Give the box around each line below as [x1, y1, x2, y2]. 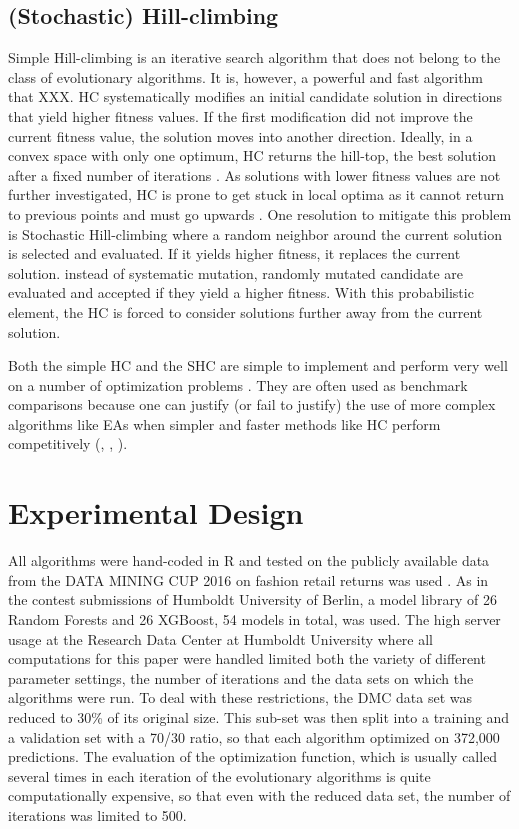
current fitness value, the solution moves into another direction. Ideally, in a [8, 125, 473, 146]
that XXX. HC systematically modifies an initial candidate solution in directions [8, 86, 502, 107]
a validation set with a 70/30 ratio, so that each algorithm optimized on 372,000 [8, 726, 500, 747]
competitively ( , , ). [8, 433, 128, 454]
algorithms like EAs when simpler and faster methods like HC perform [8, 413, 441, 434]
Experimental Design [8, 492, 304, 533]
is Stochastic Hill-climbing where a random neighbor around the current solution [8, 223, 503, 244]
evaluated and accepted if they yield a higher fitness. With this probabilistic [8, 282, 474, 303]
